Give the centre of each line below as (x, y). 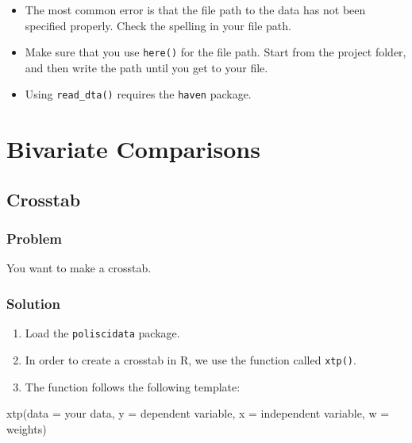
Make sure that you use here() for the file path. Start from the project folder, (216, 52)
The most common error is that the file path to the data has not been (195, 10)
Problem (34, 239)
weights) (27, 428)
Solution (33, 303)
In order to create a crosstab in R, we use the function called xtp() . (191, 359)
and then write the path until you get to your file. (146, 67)
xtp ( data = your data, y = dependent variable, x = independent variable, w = (198, 413)
